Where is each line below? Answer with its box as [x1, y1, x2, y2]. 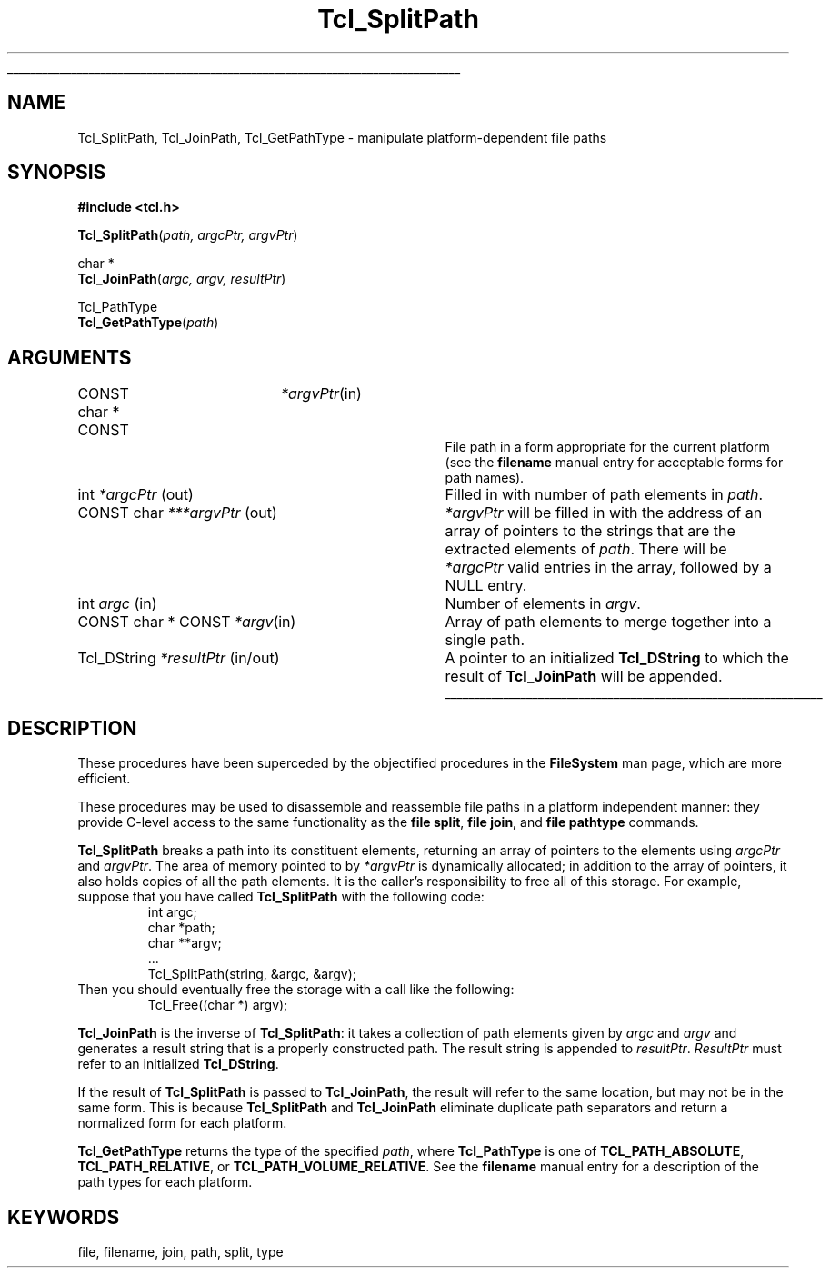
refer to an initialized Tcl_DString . [77, 1056, 279, 1072]
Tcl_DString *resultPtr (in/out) [77, 649, 280, 668]
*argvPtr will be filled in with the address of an [445, 503, 763, 523]
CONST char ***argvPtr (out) [77, 503, 277, 523]
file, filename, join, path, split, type [77, 1243, 284, 1260]
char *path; [147, 920, 215, 936]
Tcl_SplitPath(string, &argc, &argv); [147, 966, 356, 982]
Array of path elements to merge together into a [445, 613, 772, 632]
